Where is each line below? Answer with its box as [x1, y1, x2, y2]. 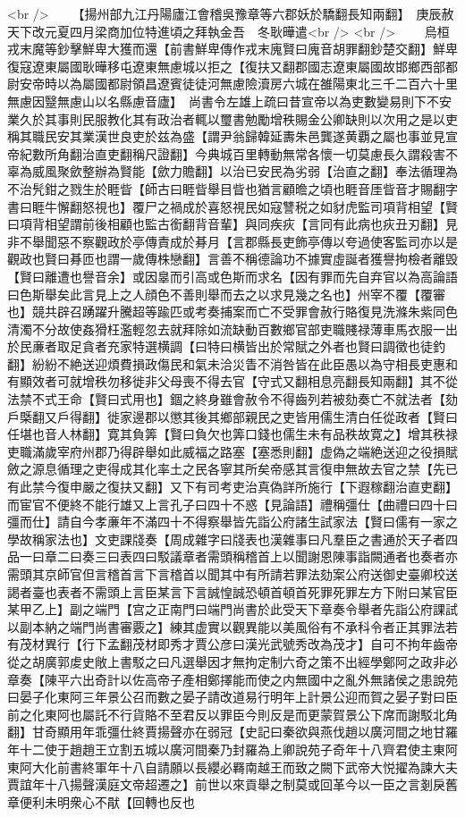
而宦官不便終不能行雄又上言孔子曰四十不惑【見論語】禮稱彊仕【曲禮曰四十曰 [7, 494, 458, 513]
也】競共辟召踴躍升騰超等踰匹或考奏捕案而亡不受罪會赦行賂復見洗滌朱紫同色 [7, 302, 458, 321]
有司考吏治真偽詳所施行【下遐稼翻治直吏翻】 [194, 477, 458, 496]
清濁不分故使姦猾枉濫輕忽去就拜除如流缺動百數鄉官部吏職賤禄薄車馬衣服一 [7, 319, 445, 338]
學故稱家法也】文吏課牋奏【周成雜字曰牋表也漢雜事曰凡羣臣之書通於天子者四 [7, 529, 458, 548]
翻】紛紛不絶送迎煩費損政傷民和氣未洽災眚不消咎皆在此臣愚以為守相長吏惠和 [7, 354, 458, 373]
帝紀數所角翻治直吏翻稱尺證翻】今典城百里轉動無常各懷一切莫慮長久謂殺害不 [7, 144, 458, 163]
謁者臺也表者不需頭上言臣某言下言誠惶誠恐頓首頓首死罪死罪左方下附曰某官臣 [7, 582, 458, 601]
